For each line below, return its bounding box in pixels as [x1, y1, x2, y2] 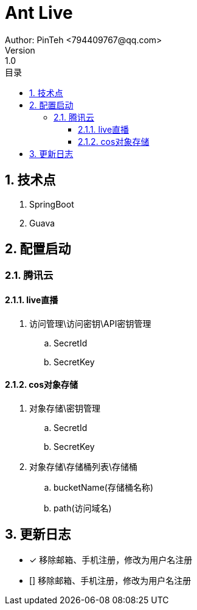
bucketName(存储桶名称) [54, 482, 154, 493]
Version [5, 44, 35, 55]
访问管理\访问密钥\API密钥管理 [29, 318, 151, 329]
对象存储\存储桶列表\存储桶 [29, 461, 138, 472]
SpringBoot [29, 198, 74, 209]
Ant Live [5, 2, 73, 23]
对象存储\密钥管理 [29, 402, 101, 413]
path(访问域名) [54, 502, 112, 513]
